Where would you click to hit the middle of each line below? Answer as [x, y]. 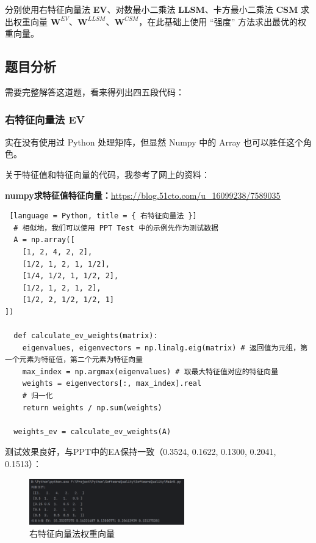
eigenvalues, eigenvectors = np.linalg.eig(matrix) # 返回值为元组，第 [165, 348]
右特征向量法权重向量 [72, 533]
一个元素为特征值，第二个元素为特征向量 [74, 360]
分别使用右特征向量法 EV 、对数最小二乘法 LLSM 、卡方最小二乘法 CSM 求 [157, 9]
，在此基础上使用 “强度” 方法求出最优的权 [222, 21]
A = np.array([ [44, 240]
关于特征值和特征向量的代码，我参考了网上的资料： [107, 174]
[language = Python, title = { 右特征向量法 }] [103, 216]
